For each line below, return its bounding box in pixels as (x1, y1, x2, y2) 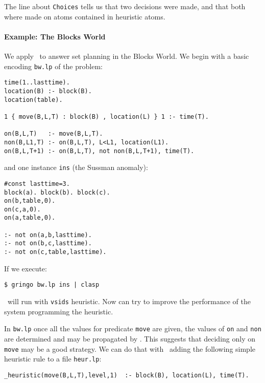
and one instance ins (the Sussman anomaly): (4, 162, 148, 173)
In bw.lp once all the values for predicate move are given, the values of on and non (4, 323, 261, 334)
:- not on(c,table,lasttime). (4, 248, 107, 256)
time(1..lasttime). (4, 79, 70, 87)
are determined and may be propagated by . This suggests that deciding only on (4, 333, 255, 344)
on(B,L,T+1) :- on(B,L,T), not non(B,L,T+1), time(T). (4, 147, 195, 155)
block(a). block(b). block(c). (4, 188, 110, 196)
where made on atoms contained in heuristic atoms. (4, 11, 165, 22)
